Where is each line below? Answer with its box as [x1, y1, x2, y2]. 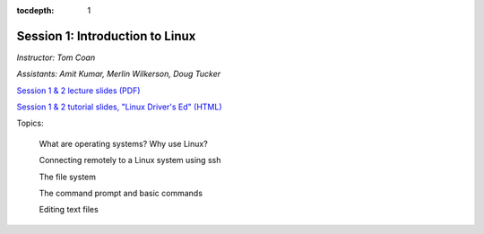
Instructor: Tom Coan [16, 52, 96, 63]
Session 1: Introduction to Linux [16, 28, 196, 44]
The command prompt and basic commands [39, 188, 203, 199]
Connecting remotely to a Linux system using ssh [39, 155, 221, 166]
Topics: [16, 117, 44, 129]
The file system [39, 171, 96, 182]
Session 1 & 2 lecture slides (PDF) [16, 85, 141, 96]
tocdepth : [16, 5, 55, 15]
